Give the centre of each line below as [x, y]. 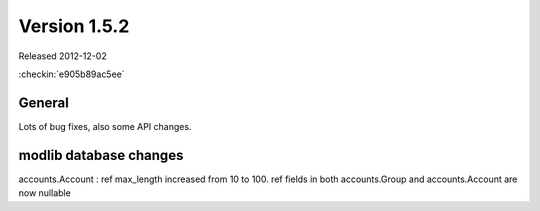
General [44, 102]
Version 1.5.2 [74, 26]
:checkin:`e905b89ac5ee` [71, 74]
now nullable [45, 193]
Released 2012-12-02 [62, 56]
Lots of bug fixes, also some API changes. [105, 126]
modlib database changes [101, 155]
